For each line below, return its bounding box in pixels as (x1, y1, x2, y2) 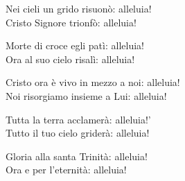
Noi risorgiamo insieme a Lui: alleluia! (6, 88, 167, 103)
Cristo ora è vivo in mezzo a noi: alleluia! (6, 75, 180, 89)
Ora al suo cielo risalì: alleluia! (6, 51, 135, 66)
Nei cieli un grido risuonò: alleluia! (6, 1, 152, 15)
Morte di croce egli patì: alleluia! (6, 38, 144, 53)
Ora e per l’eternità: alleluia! (6, 162, 127, 177)
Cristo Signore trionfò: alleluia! (6, 15, 136, 29)
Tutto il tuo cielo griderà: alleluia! (6, 126, 150, 140)
